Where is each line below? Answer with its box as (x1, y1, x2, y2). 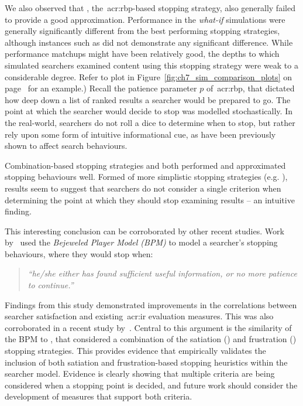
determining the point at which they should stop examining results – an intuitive (5, 193, 295, 206)
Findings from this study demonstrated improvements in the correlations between (5, 298, 297, 311)
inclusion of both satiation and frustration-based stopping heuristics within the (5, 356, 288, 368)
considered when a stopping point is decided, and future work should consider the (5, 378, 298, 391)
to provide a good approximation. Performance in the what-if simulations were (5, 13, 285, 25)
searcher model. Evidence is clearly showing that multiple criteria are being (5, 367, 275, 380)
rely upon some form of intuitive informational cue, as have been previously (5, 128, 276, 140)
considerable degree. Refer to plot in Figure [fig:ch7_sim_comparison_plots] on (5, 70, 292, 83)
